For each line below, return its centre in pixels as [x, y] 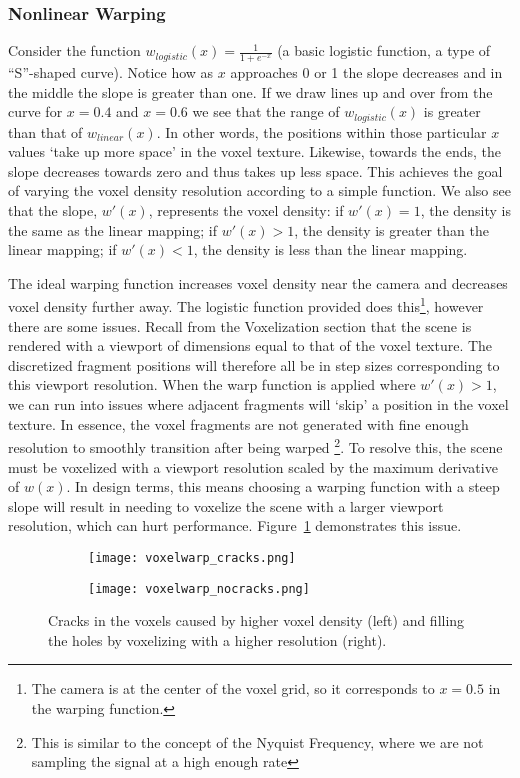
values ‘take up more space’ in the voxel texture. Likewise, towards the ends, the [254, 151]
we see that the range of [266, 111]
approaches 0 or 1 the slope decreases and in [366, 72]
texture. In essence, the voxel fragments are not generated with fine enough [238, 423]
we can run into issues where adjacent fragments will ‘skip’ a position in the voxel [258, 404]
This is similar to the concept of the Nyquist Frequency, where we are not [257, 741]
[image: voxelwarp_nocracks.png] [199, 588]
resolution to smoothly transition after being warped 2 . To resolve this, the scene [255, 445]
